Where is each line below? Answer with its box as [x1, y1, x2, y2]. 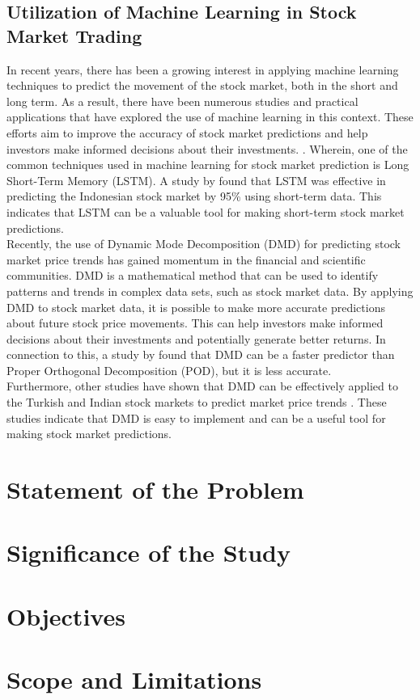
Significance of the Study [6, 536, 291, 569]
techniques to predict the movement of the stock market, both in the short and [6, 77, 398, 94]
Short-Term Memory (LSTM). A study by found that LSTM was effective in [6, 171, 386, 188]
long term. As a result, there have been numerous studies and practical [6, 92, 358, 109]
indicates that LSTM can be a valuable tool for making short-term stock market [6, 203, 405, 220]
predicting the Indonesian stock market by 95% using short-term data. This [6, 188, 382, 205]
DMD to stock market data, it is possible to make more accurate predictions [6, 298, 385, 315]
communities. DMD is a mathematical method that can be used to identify [6, 267, 379, 284]
